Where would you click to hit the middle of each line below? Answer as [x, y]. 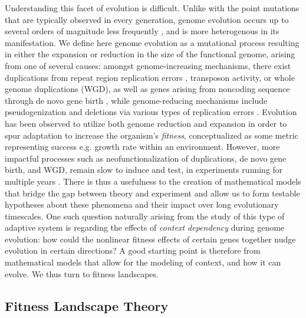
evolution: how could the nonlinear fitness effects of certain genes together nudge [150, 239]
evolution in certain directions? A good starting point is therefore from [133, 250]
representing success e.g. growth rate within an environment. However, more [142, 147]
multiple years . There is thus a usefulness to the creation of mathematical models [153, 181]
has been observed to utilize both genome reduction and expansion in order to [146, 123]
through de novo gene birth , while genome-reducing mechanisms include [136, 100]
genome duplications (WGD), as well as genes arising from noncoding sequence [147, 89]
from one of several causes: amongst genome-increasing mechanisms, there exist [148, 65]
